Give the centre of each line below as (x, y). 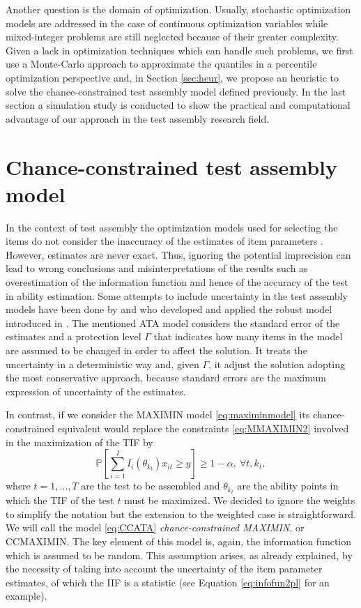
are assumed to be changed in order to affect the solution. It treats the (156, 350)
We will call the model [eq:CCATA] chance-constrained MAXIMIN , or (155, 527)
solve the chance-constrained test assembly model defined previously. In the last (176, 91)
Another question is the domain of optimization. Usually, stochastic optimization (178, 9)
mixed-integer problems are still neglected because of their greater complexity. (172, 37)
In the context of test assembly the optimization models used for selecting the (172, 227)
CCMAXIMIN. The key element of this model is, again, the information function (179, 541)
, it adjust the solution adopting (277, 364)
